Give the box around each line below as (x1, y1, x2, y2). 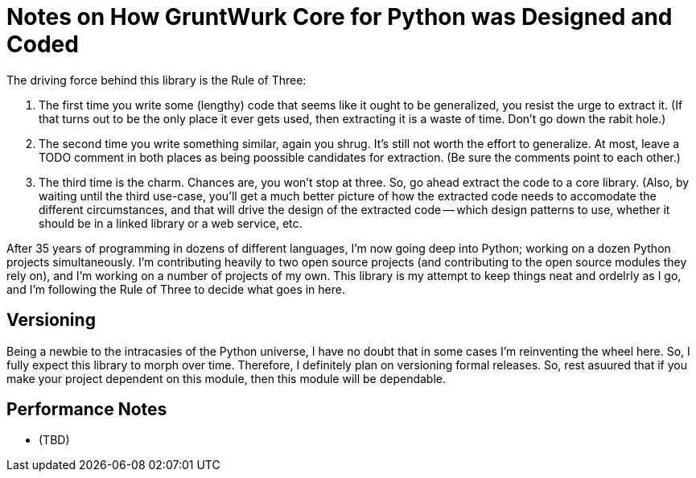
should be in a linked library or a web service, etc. (39, 216, 303, 230)
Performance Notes (6, 399, 167, 420)
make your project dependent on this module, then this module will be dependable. (6, 371, 446, 385)
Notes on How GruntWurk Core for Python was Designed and (6, 3, 673, 31)
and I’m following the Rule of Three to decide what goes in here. (6, 282, 345, 296)
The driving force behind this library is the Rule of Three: (6, 72, 307, 87)
